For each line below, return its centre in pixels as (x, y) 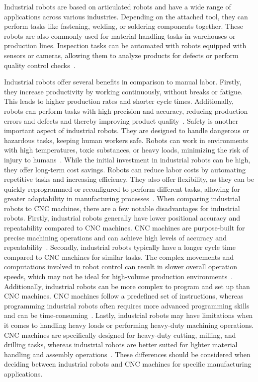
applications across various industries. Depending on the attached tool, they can (126, 16)
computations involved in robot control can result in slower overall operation (121, 267)
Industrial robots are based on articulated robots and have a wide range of (118, 6)
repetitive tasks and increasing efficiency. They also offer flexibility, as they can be (129, 179)
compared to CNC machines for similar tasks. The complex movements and (119, 257)
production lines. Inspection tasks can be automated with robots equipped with (125, 45)
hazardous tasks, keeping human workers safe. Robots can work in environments (126, 140)
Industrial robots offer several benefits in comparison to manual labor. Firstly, (123, 82)
